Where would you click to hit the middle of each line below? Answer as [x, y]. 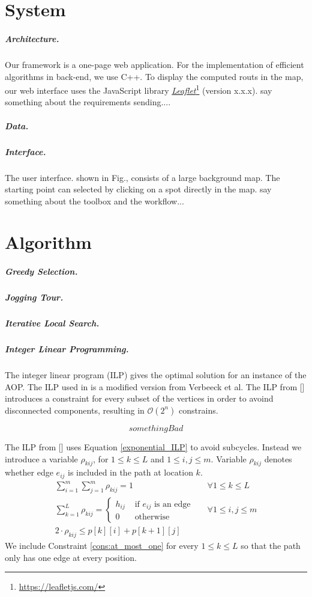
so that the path [271, 545]
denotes [278, 458]
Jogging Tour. [34, 297]
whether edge [29, 472]
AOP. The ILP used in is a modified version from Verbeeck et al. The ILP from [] [155, 386]
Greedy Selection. [41, 271]
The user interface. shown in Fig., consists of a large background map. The [142, 177]
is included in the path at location [130, 472]
